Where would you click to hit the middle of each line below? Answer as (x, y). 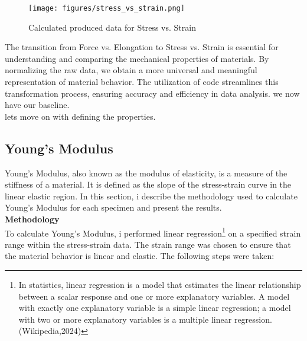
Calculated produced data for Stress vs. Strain (112, 27)
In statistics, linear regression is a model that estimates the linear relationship (160, 285)
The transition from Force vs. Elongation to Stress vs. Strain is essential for (142, 47)
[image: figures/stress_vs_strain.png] (107, 8)
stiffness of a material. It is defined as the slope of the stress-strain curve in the (148, 184)
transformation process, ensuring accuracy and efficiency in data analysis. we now (152, 93)
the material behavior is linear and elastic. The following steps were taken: (140, 256)
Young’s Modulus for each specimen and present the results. (113, 207)
